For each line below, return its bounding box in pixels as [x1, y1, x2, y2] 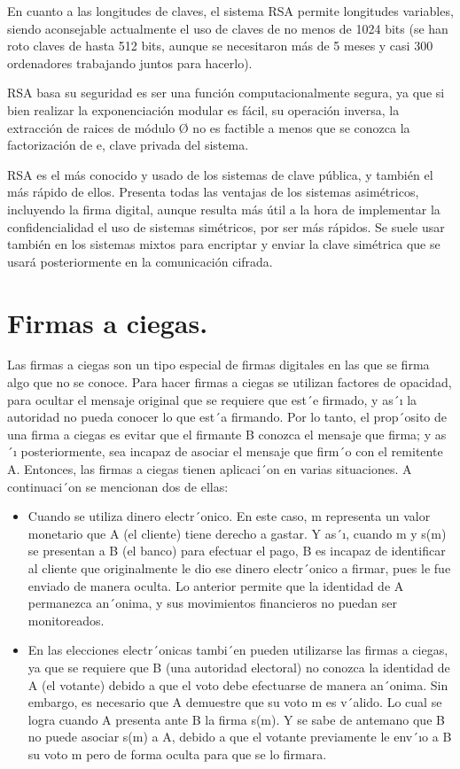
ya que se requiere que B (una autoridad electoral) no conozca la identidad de [27, 657, 450, 676]
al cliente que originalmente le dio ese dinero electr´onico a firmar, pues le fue [27, 558, 451, 577]
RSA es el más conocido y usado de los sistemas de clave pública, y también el [7, 165, 433, 183]
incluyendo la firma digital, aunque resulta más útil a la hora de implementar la [7, 199, 441, 218]
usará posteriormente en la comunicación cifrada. [7, 252, 273, 270]
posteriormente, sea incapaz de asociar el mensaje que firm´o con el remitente [20, 442, 443, 461]
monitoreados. [27, 610, 105, 629]
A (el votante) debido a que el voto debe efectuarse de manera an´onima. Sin [27, 675, 448, 694]
